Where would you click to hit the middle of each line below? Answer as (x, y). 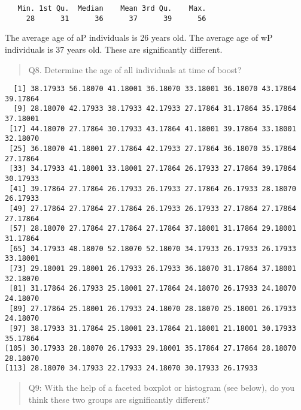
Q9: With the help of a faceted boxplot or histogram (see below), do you (162, 388)
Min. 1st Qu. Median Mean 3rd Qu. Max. (112, 8)
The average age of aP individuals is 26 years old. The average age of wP (139, 37)
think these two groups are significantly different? (119, 399)
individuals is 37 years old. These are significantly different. (114, 49)
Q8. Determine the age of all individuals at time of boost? (135, 69)
